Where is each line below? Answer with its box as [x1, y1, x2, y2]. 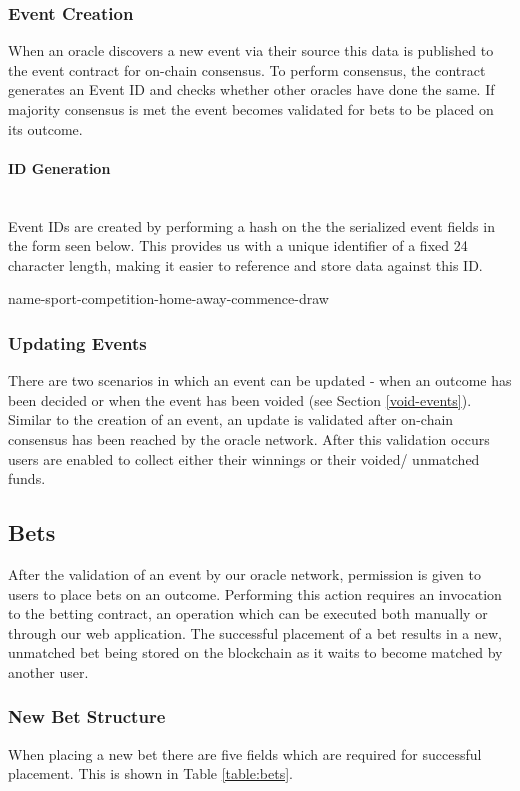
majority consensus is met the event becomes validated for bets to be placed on [8, 99, 494, 119]
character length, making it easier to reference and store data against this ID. [8, 254, 483, 275]
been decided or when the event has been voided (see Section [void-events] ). [8, 389, 472, 410]
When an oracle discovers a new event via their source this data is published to [8, 40, 494, 61]
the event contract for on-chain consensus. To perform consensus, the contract [8, 59, 486, 80]
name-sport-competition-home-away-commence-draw [8, 288, 329, 309]
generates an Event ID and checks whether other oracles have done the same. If [8, 79, 495, 100]
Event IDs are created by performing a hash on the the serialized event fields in [8, 215, 495, 236]
